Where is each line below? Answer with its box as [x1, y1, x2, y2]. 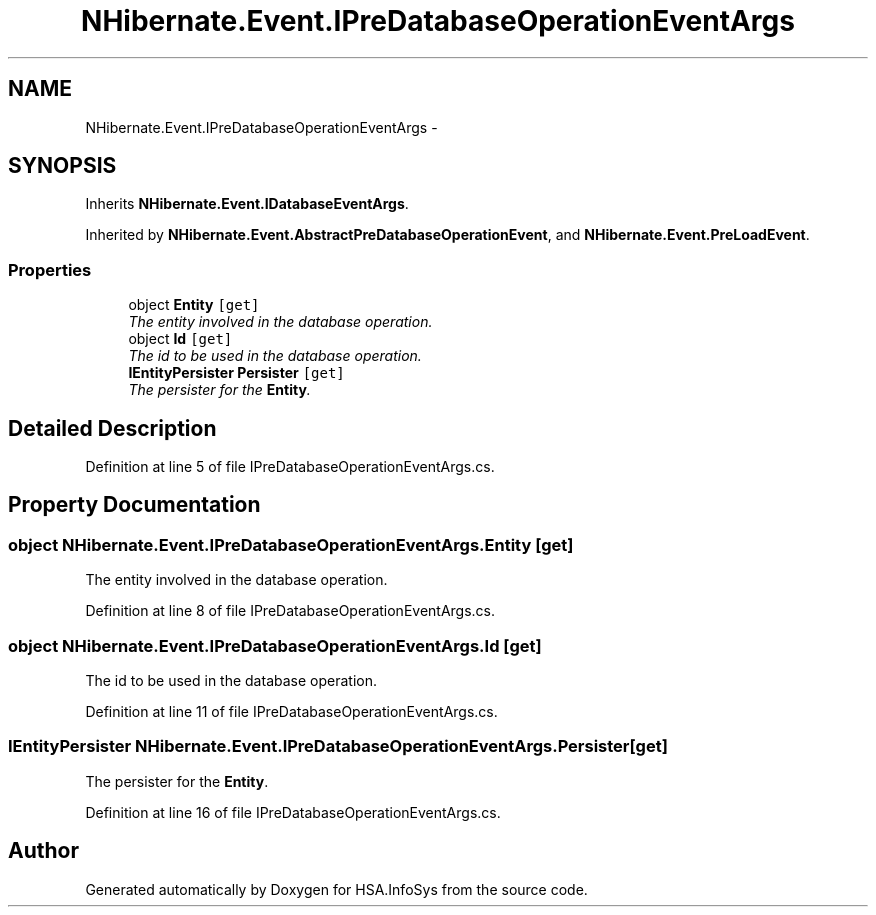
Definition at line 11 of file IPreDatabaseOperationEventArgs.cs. [85, 703, 498, 720]
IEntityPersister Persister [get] [128, 364, 345, 382]
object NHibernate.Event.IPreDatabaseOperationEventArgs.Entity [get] [8, 534, 574, 555]
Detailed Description [8, 415, 217, 441]
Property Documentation [8, 492, 261, 518]
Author [8, 838, 79, 864]
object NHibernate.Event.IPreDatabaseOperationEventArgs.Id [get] [8, 635, 542, 656]
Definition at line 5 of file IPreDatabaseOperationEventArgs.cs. [85, 458, 495, 476]
